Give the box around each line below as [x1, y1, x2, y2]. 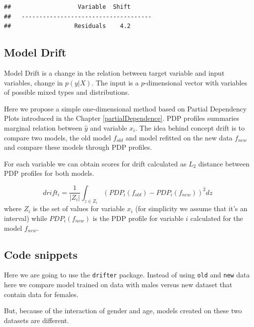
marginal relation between [4, 122, 83, 133]
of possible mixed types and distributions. [4, 87, 130, 97]
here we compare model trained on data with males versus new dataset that [4, 279, 232, 289]
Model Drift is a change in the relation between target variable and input [4, 67, 225, 78]
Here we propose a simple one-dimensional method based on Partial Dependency [4, 103, 247, 113]
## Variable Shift [4, 3, 131, 10]
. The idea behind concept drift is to [135, 122, 245, 133]
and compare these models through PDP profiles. [4, 142, 152, 152]
